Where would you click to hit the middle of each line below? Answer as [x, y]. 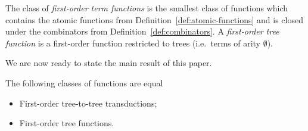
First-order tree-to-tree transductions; [88, 103]
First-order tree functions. [67, 123]
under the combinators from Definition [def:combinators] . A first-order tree [142, 31]
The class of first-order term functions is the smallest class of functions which [147, 8]
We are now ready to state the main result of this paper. [109, 63]
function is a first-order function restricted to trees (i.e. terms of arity [133, 43]
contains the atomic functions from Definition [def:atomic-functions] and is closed [154, 19]
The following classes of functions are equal [84, 82]
